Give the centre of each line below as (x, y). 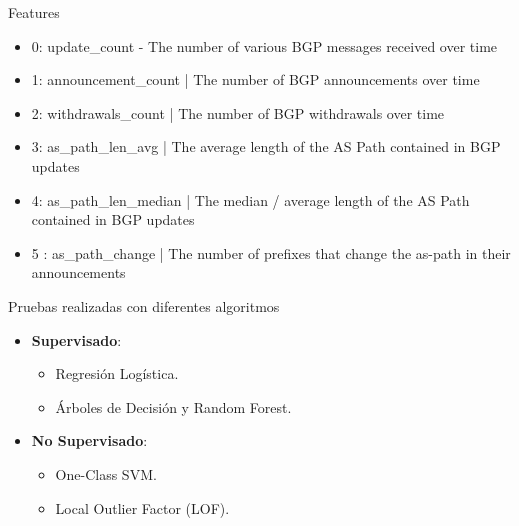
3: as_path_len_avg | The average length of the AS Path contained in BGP (266, 146)
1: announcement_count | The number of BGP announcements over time (255, 79)
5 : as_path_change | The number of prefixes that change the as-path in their (271, 252)
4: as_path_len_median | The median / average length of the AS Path (250, 199)
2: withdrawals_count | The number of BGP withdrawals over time (238, 112)
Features (34, 12)
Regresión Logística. (117, 373)
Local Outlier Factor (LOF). (142, 507)
